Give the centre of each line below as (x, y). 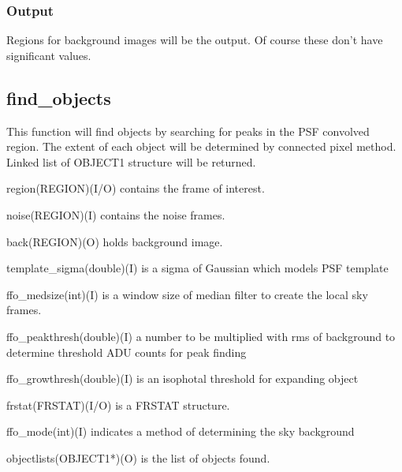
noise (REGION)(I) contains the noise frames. (116, 214)
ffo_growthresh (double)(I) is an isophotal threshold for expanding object (182, 378)
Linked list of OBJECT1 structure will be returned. (131, 161)
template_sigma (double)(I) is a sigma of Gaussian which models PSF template (197, 268)
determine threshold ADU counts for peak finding (127, 352)
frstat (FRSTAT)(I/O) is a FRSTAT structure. (118, 405)
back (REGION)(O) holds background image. (115, 241)
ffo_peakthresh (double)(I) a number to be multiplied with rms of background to (201, 336)
